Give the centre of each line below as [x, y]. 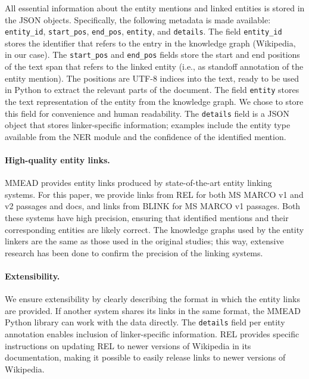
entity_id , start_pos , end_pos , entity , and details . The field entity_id [143, 31]
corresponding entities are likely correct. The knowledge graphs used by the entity [154, 229]
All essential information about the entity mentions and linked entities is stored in [155, 8]
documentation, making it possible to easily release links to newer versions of [145, 357]
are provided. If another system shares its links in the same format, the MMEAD [153, 310]
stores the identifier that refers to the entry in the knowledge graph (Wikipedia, [150, 43]
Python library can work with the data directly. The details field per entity [145, 322]
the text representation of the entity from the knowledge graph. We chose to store [154, 101]
